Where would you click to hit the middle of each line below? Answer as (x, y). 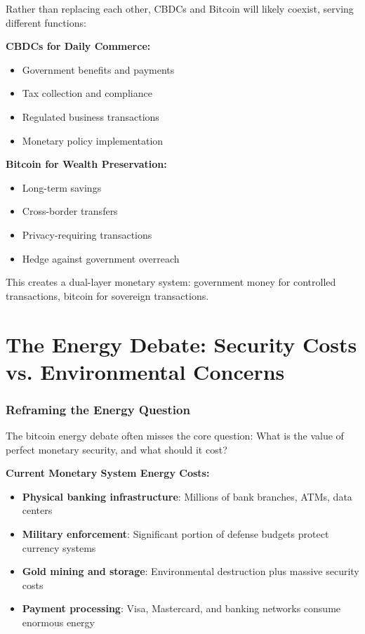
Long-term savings (62, 187)
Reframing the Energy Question (98, 409)
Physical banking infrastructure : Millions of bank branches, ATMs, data (187, 496)
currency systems (59, 547)
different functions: (46, 22)
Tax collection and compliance (87, 93)
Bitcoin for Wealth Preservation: (86, 164)
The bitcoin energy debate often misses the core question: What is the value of (175, 436)
